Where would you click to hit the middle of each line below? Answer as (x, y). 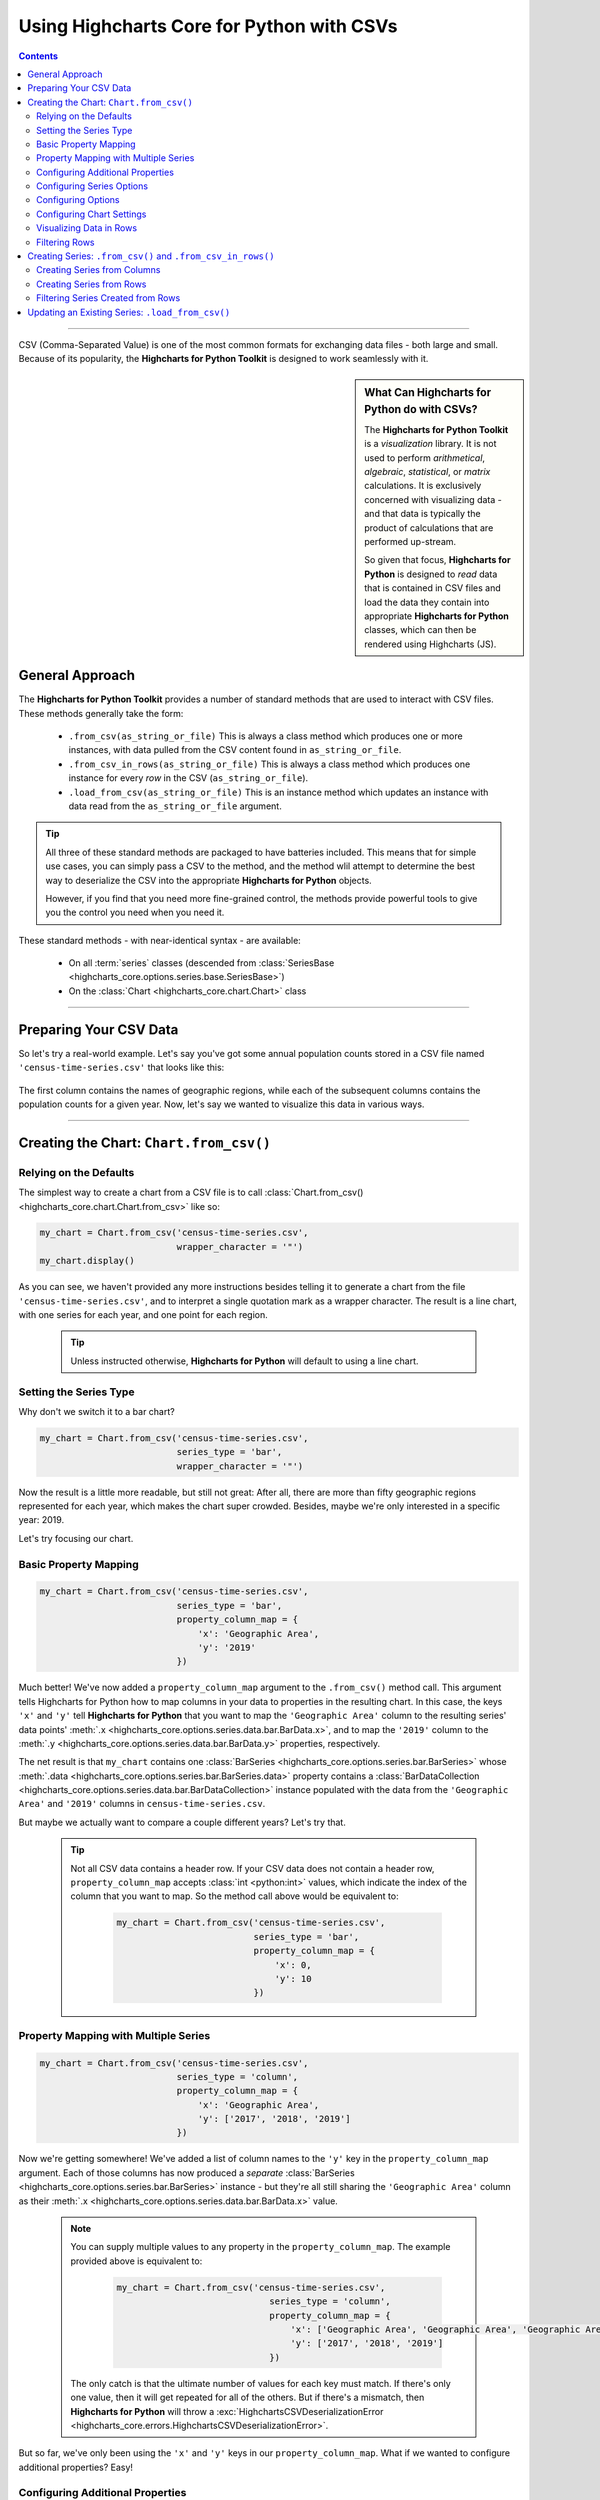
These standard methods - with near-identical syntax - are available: (160, 940)
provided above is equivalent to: (136, 2261)
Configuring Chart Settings (91, 214)
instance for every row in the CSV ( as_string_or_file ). (188, 778)
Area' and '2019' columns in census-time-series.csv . (142, 1804)
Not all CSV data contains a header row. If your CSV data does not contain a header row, (252, 1868)
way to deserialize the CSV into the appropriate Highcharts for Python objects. (208, 880)
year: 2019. (41, 1520)
